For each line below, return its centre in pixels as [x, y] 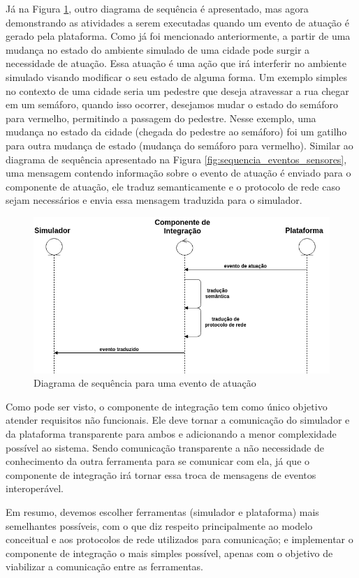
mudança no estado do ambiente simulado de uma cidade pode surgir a [158, 49]
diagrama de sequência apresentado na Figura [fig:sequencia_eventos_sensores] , [176, 159]
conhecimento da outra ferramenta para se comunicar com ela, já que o [158, 461]
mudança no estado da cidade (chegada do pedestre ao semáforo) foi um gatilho [176, 132]
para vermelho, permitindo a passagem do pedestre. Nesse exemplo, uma [161, 118]
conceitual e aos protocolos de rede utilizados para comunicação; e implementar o [179, 539]
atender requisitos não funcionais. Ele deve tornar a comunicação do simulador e [178, 420]
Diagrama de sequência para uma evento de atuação [145, 383]
